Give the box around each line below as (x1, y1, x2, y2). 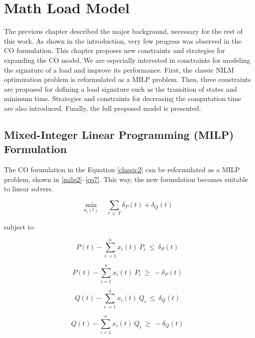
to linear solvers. (4, 183, 53, 194)
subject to (4, 222, 34, 232)
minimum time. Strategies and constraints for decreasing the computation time (4, 93, 241, 104)
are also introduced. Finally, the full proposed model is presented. (4, 103, 201, 113)
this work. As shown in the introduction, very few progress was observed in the (4, 35, 242, 46)
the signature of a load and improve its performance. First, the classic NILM (4, 64, 234, 75)
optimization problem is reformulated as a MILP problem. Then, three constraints (4, 74, 251, 84)
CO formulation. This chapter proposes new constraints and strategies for (4, 45, 226, 55)
